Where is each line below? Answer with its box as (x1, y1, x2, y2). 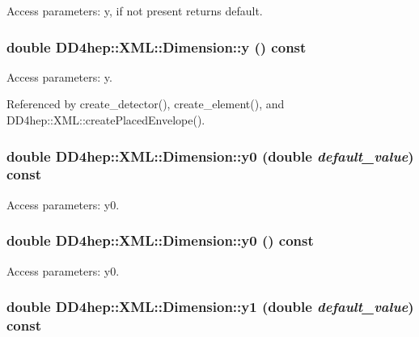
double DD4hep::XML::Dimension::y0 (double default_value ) (6, 145, 414, 166)
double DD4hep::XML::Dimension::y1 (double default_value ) (6, 297, 414, 317)
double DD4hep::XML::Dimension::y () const (6, 36, 307, 57)
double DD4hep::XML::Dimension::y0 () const (6, 230, 314, 251)
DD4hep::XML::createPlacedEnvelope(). (6, 112, 205, 128)
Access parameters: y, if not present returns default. (6, 2, 263, 19)
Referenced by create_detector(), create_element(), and (6, 95, 285, 112)
